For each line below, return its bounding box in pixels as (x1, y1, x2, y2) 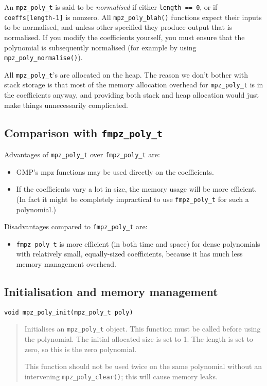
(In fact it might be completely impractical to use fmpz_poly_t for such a (16, 193, 249, 204)
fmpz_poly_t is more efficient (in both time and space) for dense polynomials (16, 238, 260, 249)
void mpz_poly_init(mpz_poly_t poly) (4, 308, 133, 316)
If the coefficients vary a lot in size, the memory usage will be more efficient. (16, 183, 257, 194)
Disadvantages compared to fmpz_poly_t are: (4, 221, 148, 232)
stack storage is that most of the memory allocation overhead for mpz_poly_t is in (4, 79, 263, 90)
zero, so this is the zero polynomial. (24, 343, 137, 354)
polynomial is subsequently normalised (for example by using (4, 42, 197, 52)
